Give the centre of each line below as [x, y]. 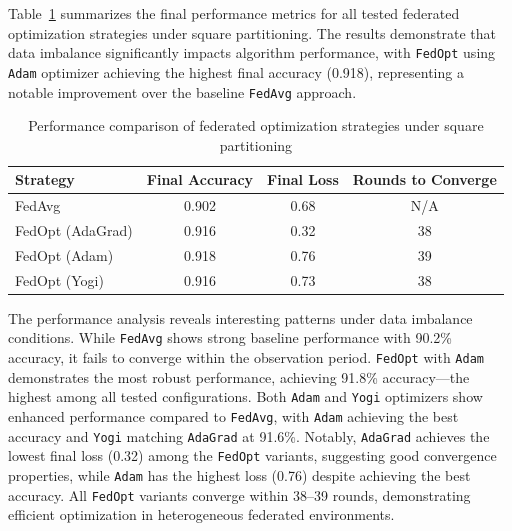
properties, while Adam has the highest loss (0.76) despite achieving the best [239, 474]
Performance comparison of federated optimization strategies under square [256, 125]
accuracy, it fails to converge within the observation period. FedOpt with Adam [246, 357]
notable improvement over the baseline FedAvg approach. [182, 91]
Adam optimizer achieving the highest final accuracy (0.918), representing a [236, 71]
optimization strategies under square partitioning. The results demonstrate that [252, 32]
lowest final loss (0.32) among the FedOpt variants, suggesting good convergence [252, 455]
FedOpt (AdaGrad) [74, 230]
